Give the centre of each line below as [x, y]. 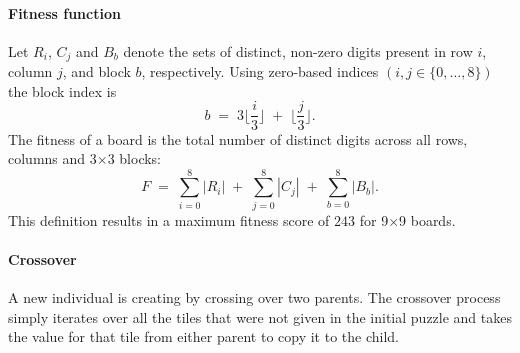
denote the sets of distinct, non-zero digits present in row [298, 50]
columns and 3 [52, 158]
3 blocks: [134, 158]
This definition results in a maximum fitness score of [169, 219]
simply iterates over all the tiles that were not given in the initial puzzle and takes [260, 316]
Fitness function [64, 12]
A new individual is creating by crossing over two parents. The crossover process [254, 297]
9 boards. [427, 219]
